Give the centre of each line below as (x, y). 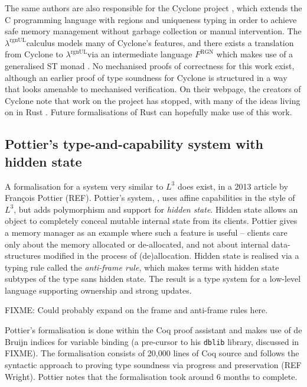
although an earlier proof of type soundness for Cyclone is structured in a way (146, 77)
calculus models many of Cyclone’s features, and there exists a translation (160, 42)
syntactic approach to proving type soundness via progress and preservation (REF (153, 364)
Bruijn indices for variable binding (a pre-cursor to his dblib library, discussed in (152, 341)
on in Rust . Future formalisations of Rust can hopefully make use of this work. (148, 112)
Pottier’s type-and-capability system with (134, 144)
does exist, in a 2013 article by (233, 186)
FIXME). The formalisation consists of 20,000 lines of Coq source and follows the (152, 353)
